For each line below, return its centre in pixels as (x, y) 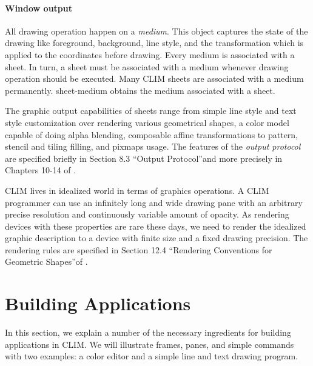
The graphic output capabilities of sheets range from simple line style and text (151, 111)
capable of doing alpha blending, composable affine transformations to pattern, (152, 134)
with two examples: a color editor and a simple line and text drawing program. (151, 356)
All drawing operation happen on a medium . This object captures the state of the (156, 31)
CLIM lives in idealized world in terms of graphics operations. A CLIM (137, 190)
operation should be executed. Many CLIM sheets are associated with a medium (154, 78)
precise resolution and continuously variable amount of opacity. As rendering (147, 214)
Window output (39, 8)
